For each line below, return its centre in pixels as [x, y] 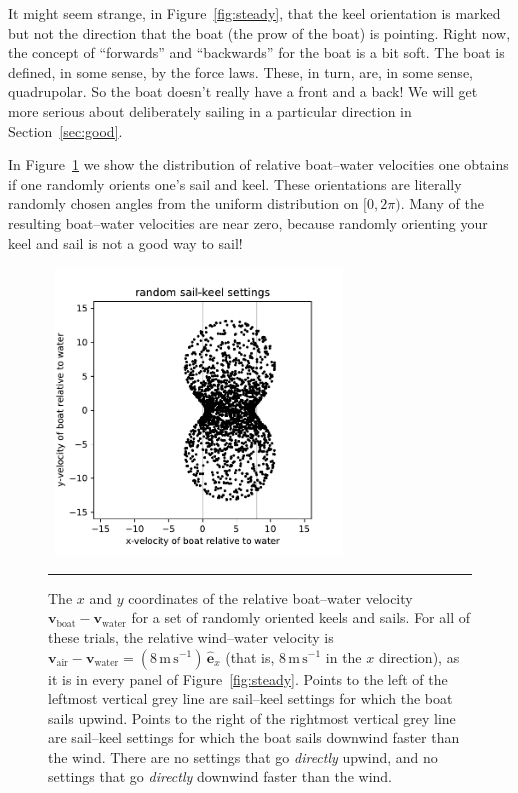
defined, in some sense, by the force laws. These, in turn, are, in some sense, [240, 71]
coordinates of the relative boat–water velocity [270, 597]
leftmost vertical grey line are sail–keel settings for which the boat [250, 698]
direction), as [419, 656]
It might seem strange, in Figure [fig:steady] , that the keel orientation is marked [254, 13]
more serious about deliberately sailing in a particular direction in [210, 110]
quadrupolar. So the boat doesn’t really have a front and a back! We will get [243, 91]
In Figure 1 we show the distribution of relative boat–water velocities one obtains [258, 164]
